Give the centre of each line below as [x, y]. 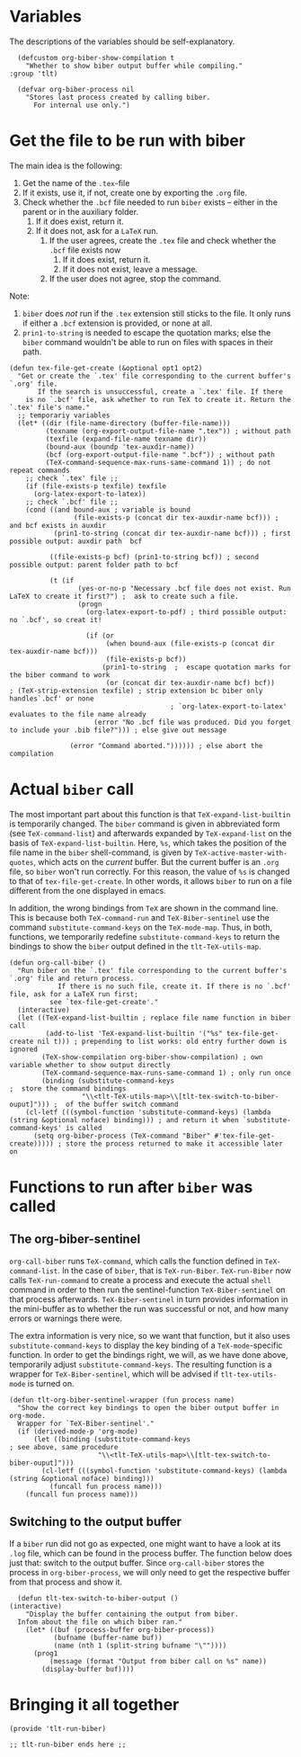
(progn [90, 604]
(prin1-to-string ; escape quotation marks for [197, 667]
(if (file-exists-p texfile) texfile [96, 486]
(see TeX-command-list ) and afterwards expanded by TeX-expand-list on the [150, 833]
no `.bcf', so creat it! [56, 620]
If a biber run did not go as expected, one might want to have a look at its [145, 1543]
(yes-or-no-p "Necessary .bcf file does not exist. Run [185, 588]
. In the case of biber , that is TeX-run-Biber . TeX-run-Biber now [174, 1271]
